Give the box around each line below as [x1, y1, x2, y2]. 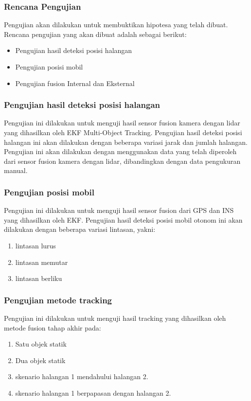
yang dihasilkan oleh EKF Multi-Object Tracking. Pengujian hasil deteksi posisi [4, 127, 242, 137]
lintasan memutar [15, 257, 68, 267]
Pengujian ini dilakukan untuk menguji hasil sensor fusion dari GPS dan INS [4, 205, 234, 215]
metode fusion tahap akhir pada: [4, 322, 101, 332]
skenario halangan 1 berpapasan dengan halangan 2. [15, 387, 171, 398]
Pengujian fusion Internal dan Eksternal [15, 78, 135, 88]
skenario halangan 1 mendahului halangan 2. [15, 371, 148, 382]
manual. [4, 165, 28, 175]
